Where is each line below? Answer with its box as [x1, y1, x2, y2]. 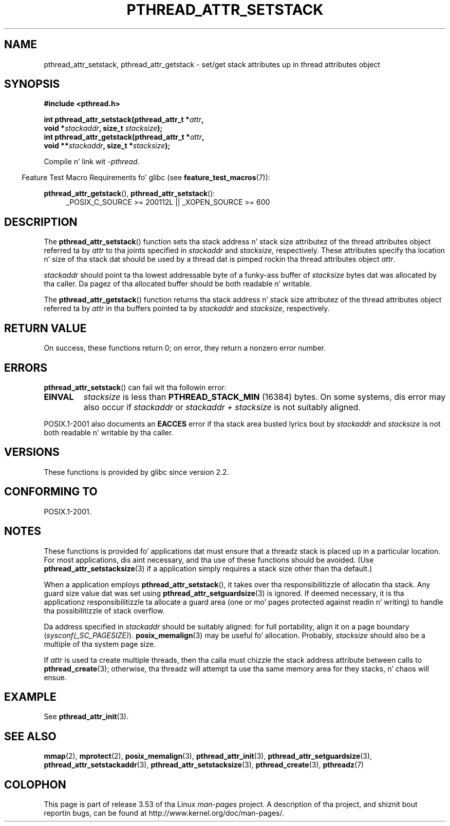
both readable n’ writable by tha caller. [44, 428, 174, 437]
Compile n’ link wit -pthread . [44, 157, 140, 166]
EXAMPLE [4, 690, 57, 703]
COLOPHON [4, 778, 66, 791]
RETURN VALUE [4, 321, 87, 335]
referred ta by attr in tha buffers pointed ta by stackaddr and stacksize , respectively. [44, 304, 330, 313]
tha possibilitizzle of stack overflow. [44, 606, 165, 615]
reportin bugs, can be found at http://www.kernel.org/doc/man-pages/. [44, 809, 285, 818]
